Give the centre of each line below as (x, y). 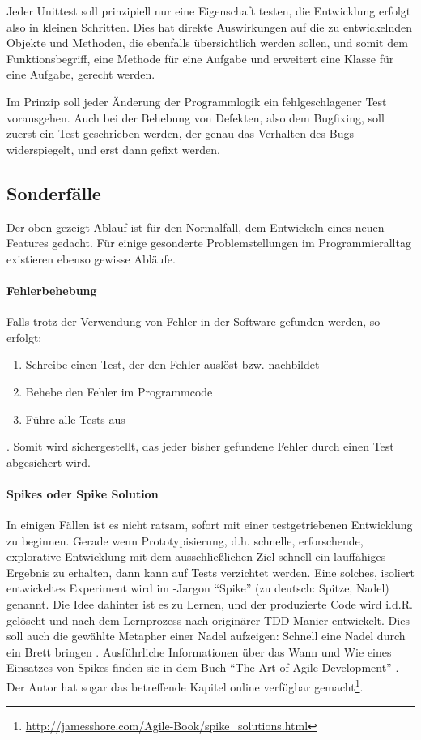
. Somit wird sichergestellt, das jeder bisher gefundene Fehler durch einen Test (200, 446)
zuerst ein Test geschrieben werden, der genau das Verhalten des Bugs (180, 133)
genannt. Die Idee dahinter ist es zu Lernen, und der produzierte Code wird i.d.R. (210, 604)
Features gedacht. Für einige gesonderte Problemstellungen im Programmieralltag (209, 243)
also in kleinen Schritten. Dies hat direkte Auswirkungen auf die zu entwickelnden (210, 26)
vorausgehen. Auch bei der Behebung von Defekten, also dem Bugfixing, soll (196, 117)
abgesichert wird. (49, 462)
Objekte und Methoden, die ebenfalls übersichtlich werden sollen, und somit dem (207, 43)
